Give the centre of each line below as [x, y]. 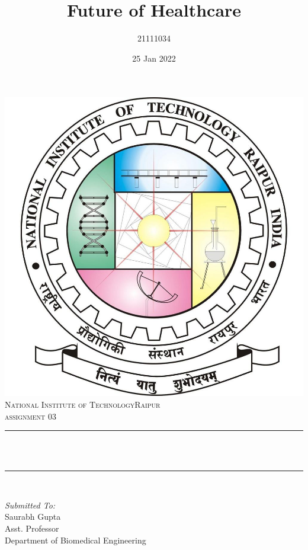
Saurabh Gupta [33, 517]
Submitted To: [30, 505]
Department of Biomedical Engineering [76, 540]
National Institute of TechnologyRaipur [83, 404]
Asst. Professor [32, 528]
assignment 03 [31, 416]
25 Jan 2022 [154, 58]
